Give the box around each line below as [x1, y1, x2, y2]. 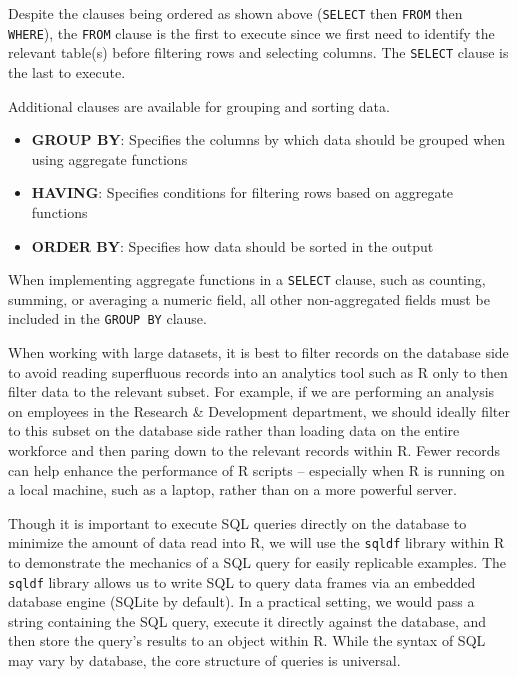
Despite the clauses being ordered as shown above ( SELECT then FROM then [8, 3, 463, 23]
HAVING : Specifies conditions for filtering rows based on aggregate [31, 182, 454, 203]
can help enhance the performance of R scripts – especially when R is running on [8, 459, 505, 480]
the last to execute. [8, 61, 126, 82]
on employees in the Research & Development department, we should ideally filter [8, 400, 510, 421]
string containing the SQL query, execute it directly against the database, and [8, 610, 487, 631]
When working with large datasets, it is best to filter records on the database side [8, 342, 509, 363]
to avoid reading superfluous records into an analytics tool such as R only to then [8, 361, 508, 382]
